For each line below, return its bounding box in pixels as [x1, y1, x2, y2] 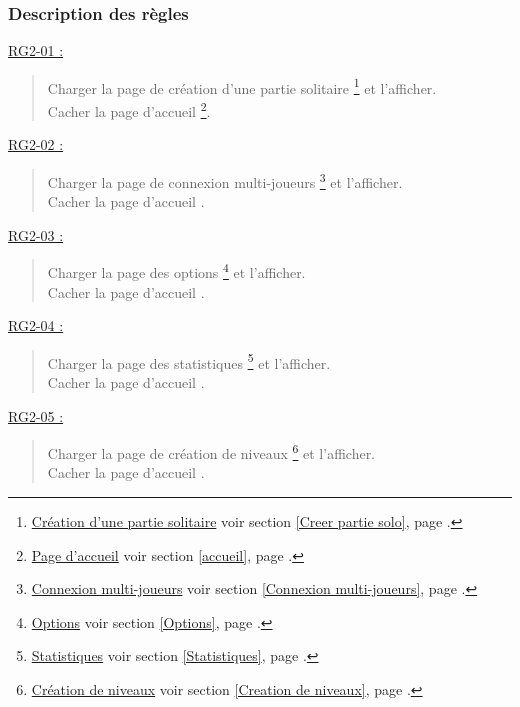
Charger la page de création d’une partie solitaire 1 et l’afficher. [47, 74, 437, 98]
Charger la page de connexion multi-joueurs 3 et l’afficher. [47, 168, 403, 192]
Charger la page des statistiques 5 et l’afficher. [47, 349, 331, 373]
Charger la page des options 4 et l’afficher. [47, 259, 306, 282]
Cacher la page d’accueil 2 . [47, 98, 211, 121]
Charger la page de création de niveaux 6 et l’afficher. [47, 440, 376, 463]
